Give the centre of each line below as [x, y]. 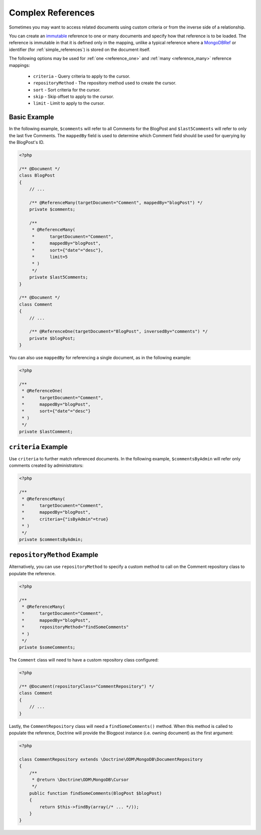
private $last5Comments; [59, 277]
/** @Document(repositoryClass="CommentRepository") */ [87, 686]
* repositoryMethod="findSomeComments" [75, 627]
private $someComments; [47, 647]
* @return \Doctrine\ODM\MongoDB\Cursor [80, 780]
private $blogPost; [52, 338]
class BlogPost [37, 175]
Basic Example [31, 117]
